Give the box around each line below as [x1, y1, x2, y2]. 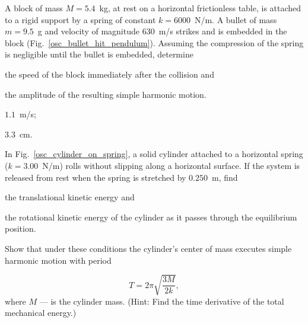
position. [5, 222, 36, 235]
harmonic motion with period [5, 254, 112, 266]
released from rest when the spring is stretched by [5, 171, 186, 183]
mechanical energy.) [5, 306, 77, 319]
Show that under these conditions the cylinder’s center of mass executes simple [5, 242, 292, 254]
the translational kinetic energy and [5, 191, 135, 203]
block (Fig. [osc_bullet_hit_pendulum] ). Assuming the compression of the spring [5, 36, 304, 49]
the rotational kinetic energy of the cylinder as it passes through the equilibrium [5, 210, 297, 223]
